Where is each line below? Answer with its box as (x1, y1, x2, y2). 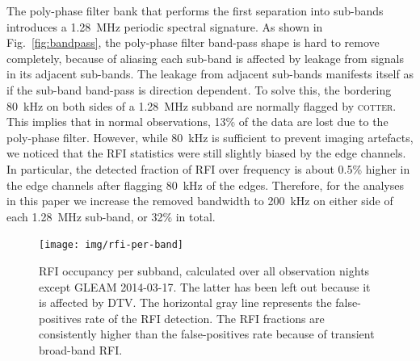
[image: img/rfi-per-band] (39, 239, 183, 251)
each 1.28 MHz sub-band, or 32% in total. (6, 208, 216, 225)
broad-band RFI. (39, 341, 123, 358)
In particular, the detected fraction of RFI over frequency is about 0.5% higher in (6, 160, 410, 177)
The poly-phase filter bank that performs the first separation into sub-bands (6, 2, 384, 19)
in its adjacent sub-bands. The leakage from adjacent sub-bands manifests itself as (6, 65, 414, 82)
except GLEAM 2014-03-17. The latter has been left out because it (39, 278, 371, 295)
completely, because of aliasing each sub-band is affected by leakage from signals (6, 49, 405, 66)
